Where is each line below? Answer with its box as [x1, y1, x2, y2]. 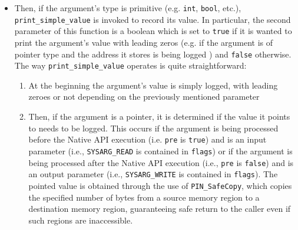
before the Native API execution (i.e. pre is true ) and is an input [28, 133, 267, 146]
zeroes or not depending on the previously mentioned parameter [28, 90, 260, 103]
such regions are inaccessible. [28, 214, 133, 226]
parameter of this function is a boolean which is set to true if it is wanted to [14, 25, 292, 37]
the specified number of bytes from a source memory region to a [28, 191, 260, 203]
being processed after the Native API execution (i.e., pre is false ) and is [28, 156, 294, 168]
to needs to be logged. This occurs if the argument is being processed [28, 121, 279, 134]
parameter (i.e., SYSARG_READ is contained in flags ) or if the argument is [28, 144, 293, 157]
